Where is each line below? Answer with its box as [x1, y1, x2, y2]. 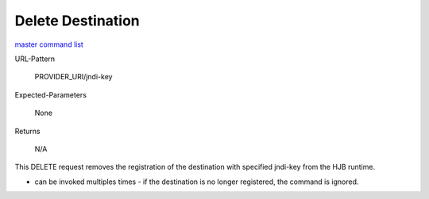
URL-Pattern [14, 54, 56, 63]
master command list [14, 40, 83, 49]
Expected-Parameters [14, 90, 87, 99]
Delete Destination [14, 12, 141, 29]
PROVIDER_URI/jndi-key [34, 72, 113, 82]
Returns [14, 126, 41, 136]
